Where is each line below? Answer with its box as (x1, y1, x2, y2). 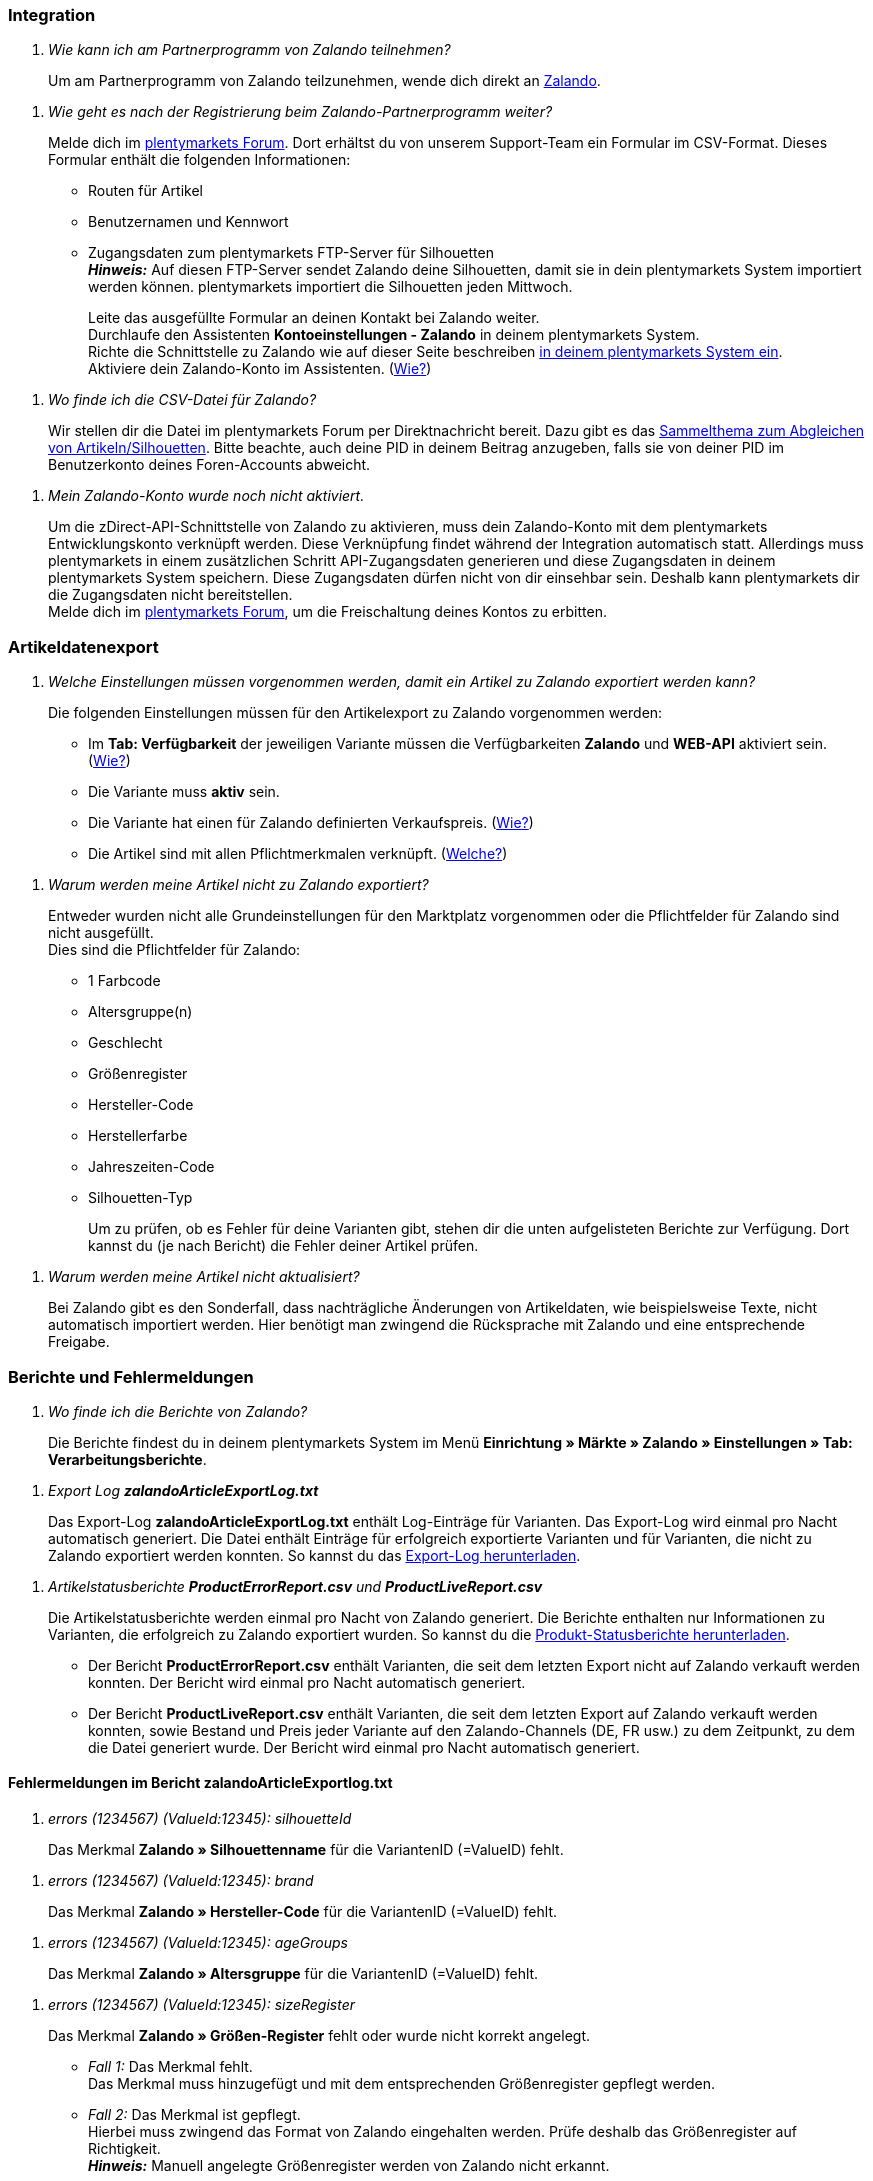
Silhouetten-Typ (88, 1189, 193, 1207)
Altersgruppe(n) (88, 1003, 193, 1021)
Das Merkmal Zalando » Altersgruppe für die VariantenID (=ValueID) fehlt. (48, 1965, 539, 1983)
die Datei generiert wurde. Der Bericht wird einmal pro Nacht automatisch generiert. (88, 1738, 640, 1756)
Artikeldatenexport (8, 636, 159, 657)
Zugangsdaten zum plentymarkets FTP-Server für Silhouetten (88, 244, 494, 262)
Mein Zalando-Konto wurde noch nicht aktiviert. (48, 487, 365, 505)
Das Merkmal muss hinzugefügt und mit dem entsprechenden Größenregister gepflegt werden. (88, 2075, 716, 2093)
